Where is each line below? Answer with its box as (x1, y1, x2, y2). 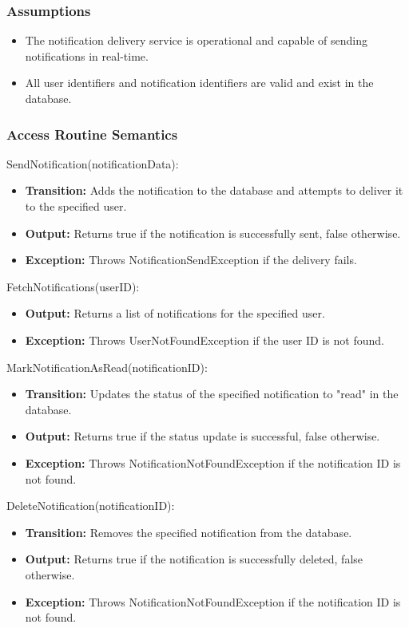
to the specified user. (25, 198, 127, 214)
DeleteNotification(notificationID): (6, 497, 175, 514)
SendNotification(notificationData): (6, 155, 179, 172)
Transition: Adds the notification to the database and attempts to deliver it (25, 182, 403, 199)
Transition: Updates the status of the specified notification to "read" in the (25, 385, 399, 402)
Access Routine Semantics (6, 124, 178, 144)
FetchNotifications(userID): (6, 278, 140, 294)
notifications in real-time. (25, 47, 149, 64)
